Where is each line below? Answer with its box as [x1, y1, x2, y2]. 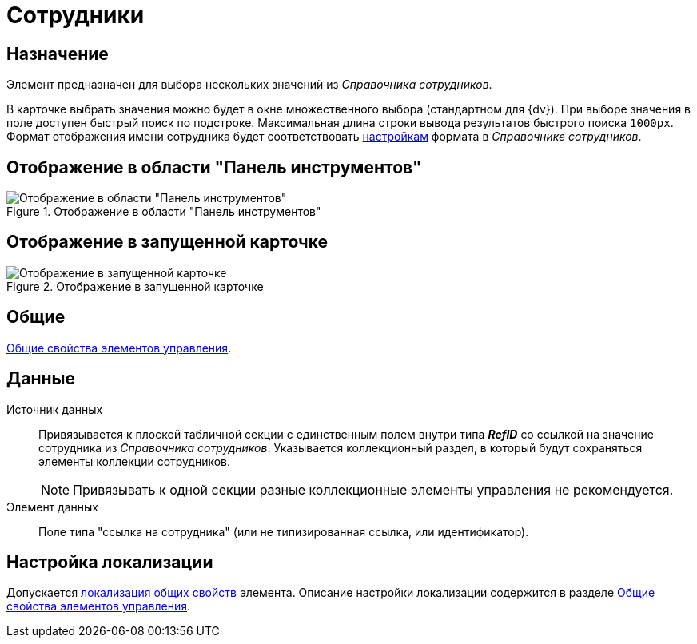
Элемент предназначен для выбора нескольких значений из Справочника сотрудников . [6, 78, 492, 92]
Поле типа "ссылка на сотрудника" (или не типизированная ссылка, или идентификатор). [38, 524, 529, 539]
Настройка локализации [6, 551, 213, 572]
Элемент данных [6, 499, 98, 514]
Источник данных [6, 402, 103, 416]
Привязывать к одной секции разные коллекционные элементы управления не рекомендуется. [73, 481, 674, 498]
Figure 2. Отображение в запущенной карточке [6, 279, 264, 293]
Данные [6, 368, 75, 389]
